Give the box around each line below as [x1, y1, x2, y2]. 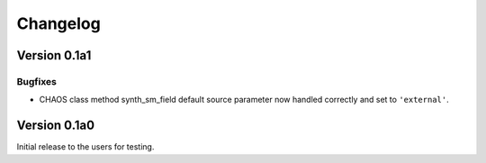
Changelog [16, 14, 101, 33]
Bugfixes [16, 75, 58, 87]
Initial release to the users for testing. [16, 141, 155, 152]
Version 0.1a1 [16, 48, 92, 63]
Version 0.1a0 [16, 118, 94, 133]
